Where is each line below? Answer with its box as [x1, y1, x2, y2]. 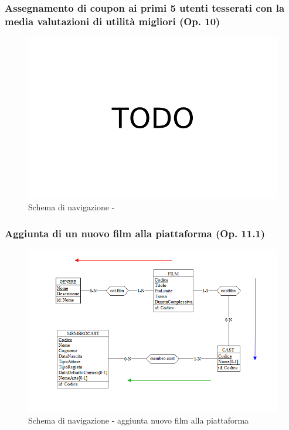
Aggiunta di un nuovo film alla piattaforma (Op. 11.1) [5, 226, 266, 240]
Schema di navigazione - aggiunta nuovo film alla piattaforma [28, 414, 249, 426]
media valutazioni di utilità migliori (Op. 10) [5, 13, 220, 28]
